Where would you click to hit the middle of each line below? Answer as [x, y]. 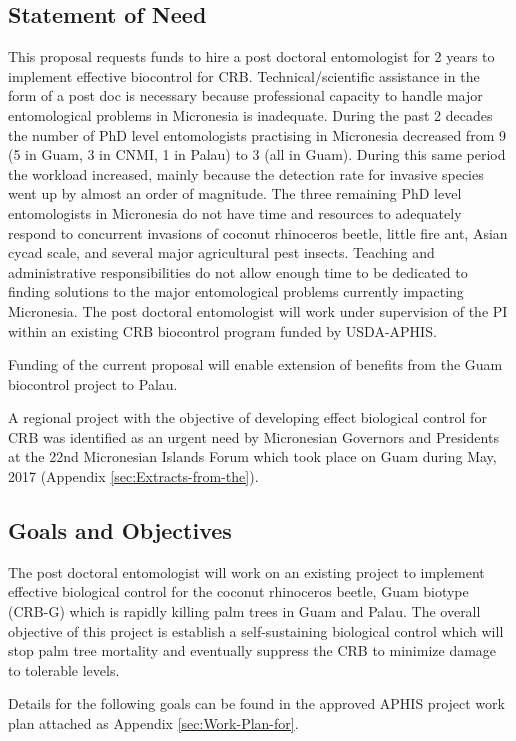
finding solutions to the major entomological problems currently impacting [236, 291]
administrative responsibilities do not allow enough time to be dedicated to [238, 271]
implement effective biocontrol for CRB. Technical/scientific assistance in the [244, 75]
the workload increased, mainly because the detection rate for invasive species [246, 173]
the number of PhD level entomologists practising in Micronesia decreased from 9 [257, 134]
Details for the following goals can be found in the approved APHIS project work [256, 703]
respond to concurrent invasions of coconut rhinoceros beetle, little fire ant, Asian [258, 232]
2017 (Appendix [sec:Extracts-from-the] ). [133, 476]
